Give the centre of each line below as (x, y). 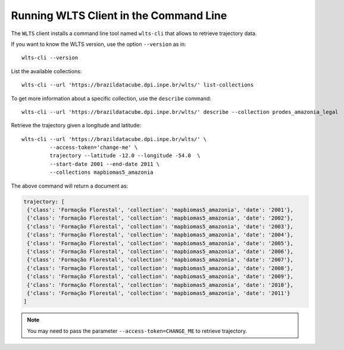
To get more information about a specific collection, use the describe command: (111, 98)
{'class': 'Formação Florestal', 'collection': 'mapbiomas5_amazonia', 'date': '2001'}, (160, 210)
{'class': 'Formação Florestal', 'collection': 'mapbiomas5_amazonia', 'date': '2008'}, (160, 268)
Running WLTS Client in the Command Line (119, 15)
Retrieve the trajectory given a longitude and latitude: (76, 126)
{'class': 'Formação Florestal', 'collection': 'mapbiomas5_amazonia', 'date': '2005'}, (160, 243)
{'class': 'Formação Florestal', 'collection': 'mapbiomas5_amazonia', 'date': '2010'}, (160, 285)
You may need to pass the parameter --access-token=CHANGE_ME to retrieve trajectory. (137, 331)
